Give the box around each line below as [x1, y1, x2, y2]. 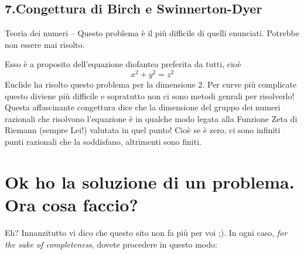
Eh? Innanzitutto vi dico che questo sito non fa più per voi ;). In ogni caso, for [5, 226, 288, 238]
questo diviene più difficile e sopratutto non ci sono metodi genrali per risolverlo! [5, 89, 295, 102]
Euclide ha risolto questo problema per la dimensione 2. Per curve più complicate [5, 78, 297, 91]
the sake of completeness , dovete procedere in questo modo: [5, 238, 217, 250]
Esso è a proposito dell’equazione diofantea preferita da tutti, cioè [5, 58, 241, 70]
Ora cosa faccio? [5, 193, 138, 216]
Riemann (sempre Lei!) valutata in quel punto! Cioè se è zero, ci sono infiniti [5, 124, 281, 136]
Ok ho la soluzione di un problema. [5, 169, 295, 193]
